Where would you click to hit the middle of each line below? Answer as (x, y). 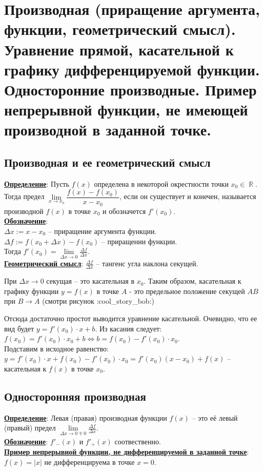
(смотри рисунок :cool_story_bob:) (98, 301)
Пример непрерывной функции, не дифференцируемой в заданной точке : (127, 452)
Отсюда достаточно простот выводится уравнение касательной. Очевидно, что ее (131, 318)
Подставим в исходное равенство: (56, 348)
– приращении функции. (139, 241)
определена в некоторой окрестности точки (161, 183)
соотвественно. (138, 441)
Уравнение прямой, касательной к (119, 49)
